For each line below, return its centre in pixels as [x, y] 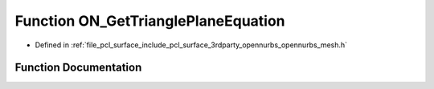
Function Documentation [78, 68]
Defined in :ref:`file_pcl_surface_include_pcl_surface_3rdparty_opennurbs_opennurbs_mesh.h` [191, 45]
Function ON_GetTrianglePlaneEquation [150, 21]
